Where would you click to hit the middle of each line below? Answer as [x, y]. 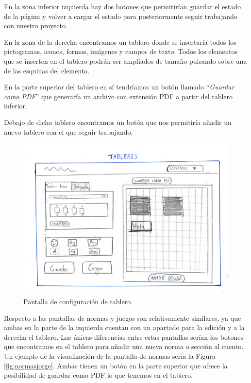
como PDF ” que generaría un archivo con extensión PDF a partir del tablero [118, 96]
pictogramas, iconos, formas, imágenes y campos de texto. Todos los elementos [121, 51]
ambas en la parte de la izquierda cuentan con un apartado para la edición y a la [124, 327]
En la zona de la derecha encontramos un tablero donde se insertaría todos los [120, 42]
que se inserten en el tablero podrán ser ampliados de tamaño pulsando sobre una [125, 61]
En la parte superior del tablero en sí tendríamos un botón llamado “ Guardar [119, 87]
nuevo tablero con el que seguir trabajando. [68, 131]
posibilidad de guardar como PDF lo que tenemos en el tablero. [98, 375]
